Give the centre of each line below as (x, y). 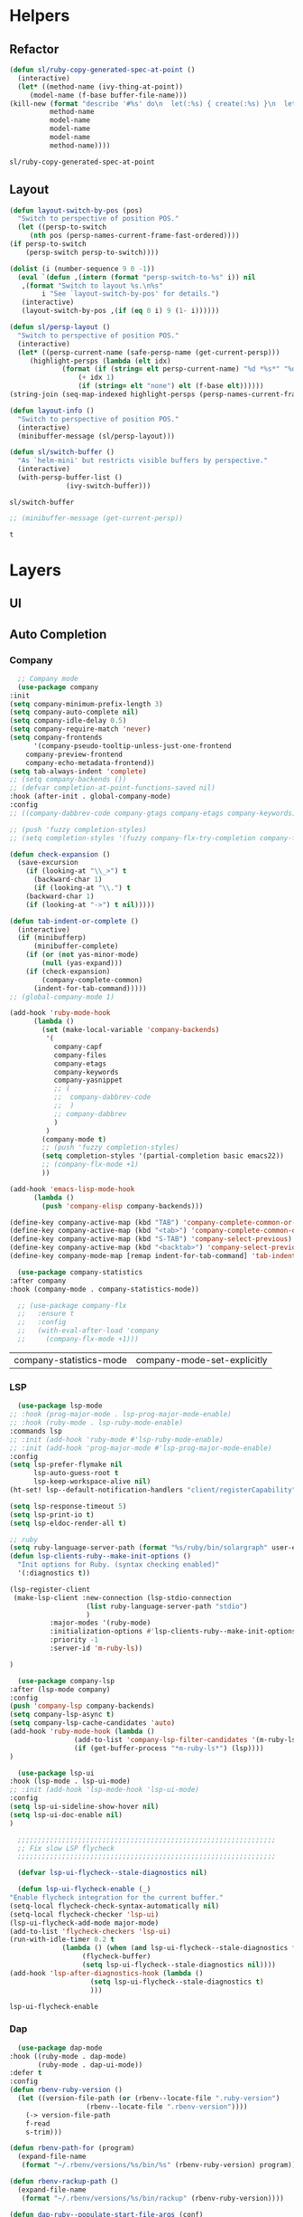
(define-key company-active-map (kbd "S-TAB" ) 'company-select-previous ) (151, 1239)
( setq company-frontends (56, 738)
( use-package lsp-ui (56, 1773)
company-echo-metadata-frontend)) (90, 763)
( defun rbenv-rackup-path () (64, 2182)
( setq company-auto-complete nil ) (74, 712)
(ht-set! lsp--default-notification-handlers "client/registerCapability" (153, 1490)
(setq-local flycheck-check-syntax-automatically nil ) (115, 1906)
